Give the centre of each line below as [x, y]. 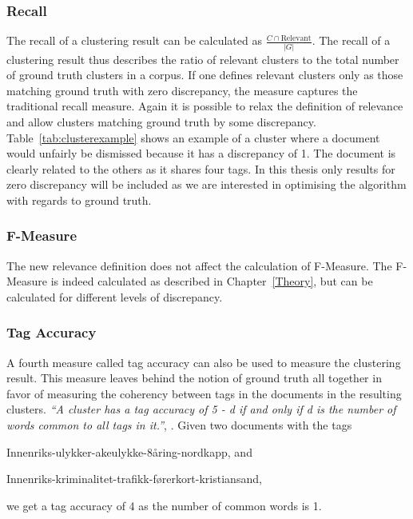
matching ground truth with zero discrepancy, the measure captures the [182, 90]
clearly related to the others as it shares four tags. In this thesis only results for [201, 168]
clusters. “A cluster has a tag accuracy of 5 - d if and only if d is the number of [201, 409]
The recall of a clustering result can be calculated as [134, 40]
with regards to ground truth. [79, 200]
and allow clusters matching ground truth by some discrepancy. [161, 121]
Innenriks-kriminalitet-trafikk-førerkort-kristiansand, [134, 479]
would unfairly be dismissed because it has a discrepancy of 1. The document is [201, 153]
